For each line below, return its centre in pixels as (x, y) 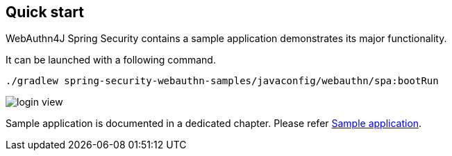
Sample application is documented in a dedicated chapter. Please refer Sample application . (214, 124)
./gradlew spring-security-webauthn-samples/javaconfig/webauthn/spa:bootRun (222, 81)
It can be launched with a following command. (111, 60)
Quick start (45, 12)
